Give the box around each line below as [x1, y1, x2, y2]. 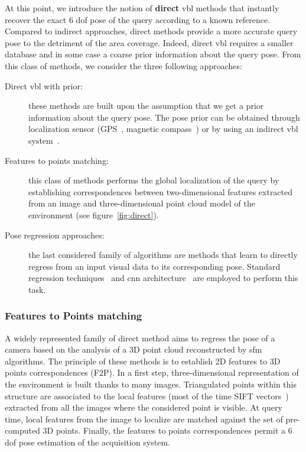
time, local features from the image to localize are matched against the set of [5, 412, 283, 425]
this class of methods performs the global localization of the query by [28, 174, 279, 186]
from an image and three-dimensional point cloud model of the [28, 197, 256, 209]
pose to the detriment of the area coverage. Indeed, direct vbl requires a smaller [5, 36, 294, 49]
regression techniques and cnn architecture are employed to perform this [28, 272, 298, 284]
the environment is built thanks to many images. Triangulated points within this [5, 378, 297, 390]
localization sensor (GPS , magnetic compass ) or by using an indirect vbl [28, 122, 298, 135]
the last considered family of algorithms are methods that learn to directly [28, 248, 298, 261]
